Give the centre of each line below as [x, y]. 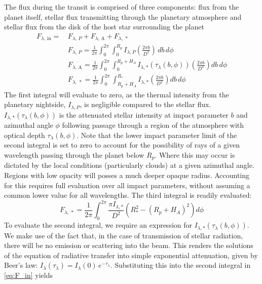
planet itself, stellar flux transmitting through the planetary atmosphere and [123, 16]
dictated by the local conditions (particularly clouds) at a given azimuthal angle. [129, 165]
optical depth [25, 135]
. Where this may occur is [195, 154]
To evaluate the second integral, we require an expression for [98, 225]
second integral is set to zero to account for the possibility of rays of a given [122, 145]
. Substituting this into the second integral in [180, 265]
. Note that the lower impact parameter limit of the [157, 135]
